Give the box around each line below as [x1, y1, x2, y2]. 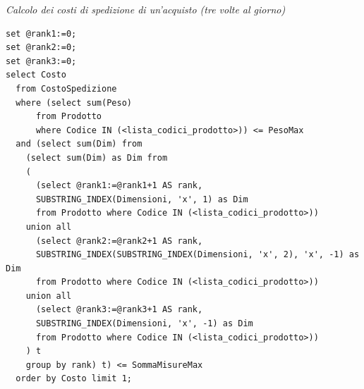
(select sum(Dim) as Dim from [25, 152, 168, 163]
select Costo [6, 70, 66, 80]
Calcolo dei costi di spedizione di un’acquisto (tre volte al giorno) [6, 2, 286, 16]
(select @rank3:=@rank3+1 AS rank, [35, 304, 203, 315]
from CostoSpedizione [16, 83, 117, 94]
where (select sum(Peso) [16, 97, 132, 108]
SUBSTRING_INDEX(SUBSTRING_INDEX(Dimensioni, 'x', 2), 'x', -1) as [35, 249, 360, 260]
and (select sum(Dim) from [16, 139, 142, 149]
